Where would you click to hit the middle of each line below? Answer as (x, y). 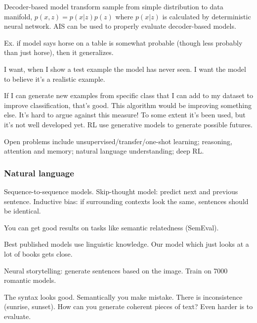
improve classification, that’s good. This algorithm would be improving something (128, 105)
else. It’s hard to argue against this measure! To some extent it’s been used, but (125, 115)
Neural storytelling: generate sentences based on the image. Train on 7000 (116, 270)
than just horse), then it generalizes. (59, 52)
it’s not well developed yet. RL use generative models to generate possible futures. (128, 124)
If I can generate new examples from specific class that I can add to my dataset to (128, 95)
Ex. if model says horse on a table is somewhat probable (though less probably (123, 42)
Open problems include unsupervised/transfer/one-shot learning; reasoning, (118, 141)
